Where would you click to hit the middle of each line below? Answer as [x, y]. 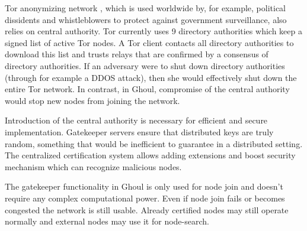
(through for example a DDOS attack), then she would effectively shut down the [151, 77]
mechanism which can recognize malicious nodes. [93, 166]
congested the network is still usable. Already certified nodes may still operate [147, 209]
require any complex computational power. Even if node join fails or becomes [145, 198]
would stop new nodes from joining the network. [92, 100]
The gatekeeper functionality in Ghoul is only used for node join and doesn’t [144, 186]
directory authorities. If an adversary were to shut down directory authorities [145, 65]
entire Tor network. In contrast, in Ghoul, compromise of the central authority [147, 89]
